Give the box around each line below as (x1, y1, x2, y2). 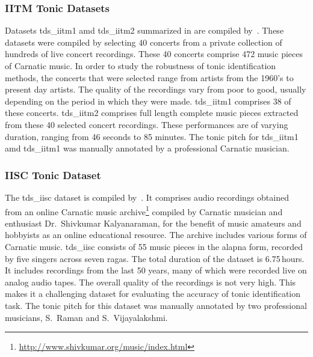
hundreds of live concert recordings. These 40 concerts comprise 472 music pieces (5, 47, 303, 60)
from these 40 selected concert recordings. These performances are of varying (5, 118, 288, 130)
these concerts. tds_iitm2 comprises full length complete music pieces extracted (5, 106, 299, 119)
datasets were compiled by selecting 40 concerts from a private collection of (5, 35, 282, 48)
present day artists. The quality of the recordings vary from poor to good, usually (5, 83, 306, 96)
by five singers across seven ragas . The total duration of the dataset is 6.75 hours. (5, 252, 305, 264)
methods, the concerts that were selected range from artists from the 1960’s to (5, 71, 294, 84)
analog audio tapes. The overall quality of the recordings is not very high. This (5, 275, 296, 288)
